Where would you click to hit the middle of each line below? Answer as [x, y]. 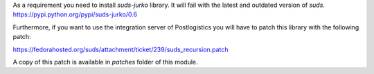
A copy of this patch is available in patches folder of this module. [105, 62]
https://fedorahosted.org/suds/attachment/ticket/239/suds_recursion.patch [121, 49]
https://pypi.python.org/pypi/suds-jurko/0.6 [75, 14]
